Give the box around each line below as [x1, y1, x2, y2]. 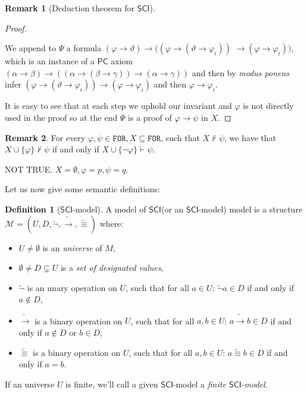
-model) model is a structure [198, 202, 303, 215]
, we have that [224, 131, 277, 143]
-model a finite [173, 377, 226, 390]
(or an [161, 202, 184, 215]
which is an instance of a [5, 55, 95, 67]
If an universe [5, 377, 55, 390]
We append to [5, 42, 56, 54]
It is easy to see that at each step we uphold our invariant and [5, 99, 232, 112]
